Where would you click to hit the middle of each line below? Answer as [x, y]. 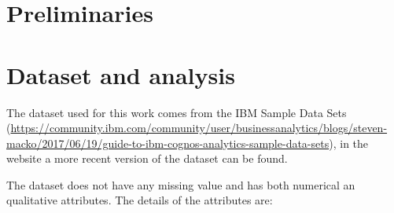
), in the [349, 143]
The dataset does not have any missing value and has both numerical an [181, 184]
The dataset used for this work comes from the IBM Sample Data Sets [177, 112]
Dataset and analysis [121, 74]
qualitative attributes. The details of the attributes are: [140, 200]
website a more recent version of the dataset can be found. [147, 158]
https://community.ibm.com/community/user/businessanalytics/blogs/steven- [199, 128]
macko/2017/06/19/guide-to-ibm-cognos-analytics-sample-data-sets [168, 143]
